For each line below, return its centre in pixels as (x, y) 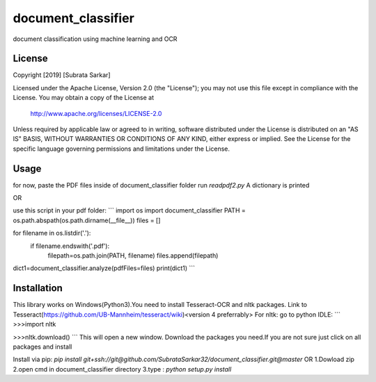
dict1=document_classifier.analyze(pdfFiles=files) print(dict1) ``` (104, 268)
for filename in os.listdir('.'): (52, 233)
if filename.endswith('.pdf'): (70, 246)
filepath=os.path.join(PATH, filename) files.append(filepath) (133, 256)
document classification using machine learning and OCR (95, 39)
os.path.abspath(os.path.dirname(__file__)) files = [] (87, 220)
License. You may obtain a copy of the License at (84, 98)
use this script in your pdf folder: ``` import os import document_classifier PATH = (130, 210)
